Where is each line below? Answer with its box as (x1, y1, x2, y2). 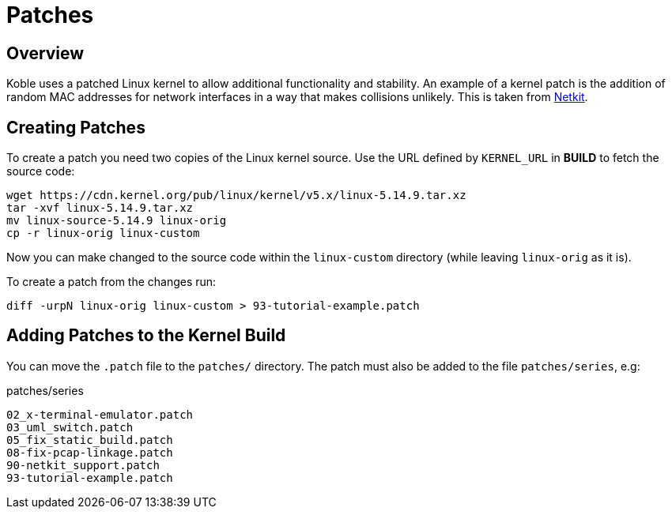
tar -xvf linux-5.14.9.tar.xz (6, 201, 194, 215)
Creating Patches (6, 117, 145, 137)
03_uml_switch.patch (6, 420, 134, 434)
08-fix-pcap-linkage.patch (6, 445, 173, 459)
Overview (6, 43, 85, 63)
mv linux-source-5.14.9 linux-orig (6, 214, 227, 227)
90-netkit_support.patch (6, 458, 160, 472)
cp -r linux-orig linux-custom (6, 227, 200, 240)
